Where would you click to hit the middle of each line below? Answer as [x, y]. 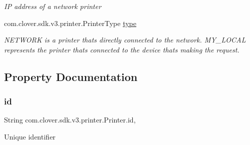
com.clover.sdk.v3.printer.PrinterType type [70, 23]
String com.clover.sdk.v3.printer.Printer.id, [70, 120]
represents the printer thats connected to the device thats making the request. [122, 49]
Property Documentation [71, 76]
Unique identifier [30, 136]
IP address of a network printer [53, 6]
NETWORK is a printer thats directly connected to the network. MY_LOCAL [125, 40]
